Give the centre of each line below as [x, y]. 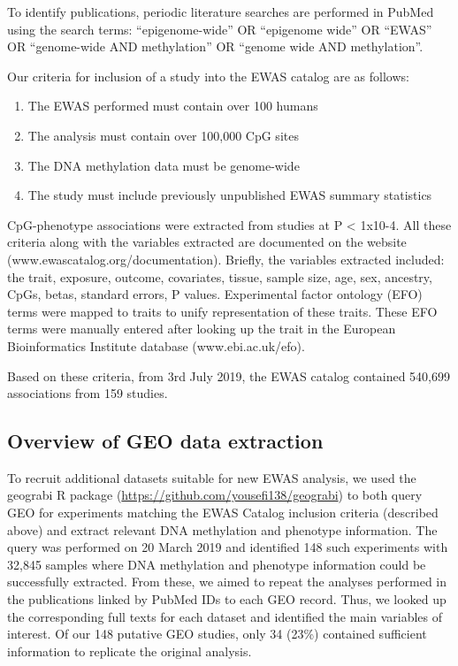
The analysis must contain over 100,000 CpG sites [163, 135]
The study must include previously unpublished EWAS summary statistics [230, 195]
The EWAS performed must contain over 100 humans [173, 106]
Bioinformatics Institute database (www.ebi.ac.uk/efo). [156, 345]
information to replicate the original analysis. [130, 651]
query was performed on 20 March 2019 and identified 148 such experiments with [228, 547]
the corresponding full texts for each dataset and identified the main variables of [225, 616]
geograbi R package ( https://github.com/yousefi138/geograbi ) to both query [215, 495]
